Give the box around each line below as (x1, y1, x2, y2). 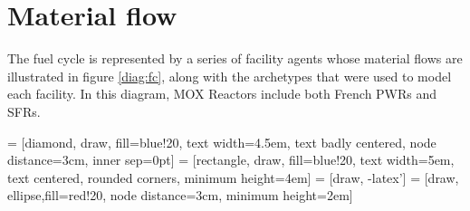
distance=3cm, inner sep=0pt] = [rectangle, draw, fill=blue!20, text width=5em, (7, 150, 455, 169)
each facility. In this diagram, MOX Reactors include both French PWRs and (7, 84, 437, 103)
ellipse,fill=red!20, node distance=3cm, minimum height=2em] (7, 186, 353, 205)
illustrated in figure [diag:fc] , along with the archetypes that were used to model (7, 66, 452, 85)
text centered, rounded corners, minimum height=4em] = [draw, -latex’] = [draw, (7, 168, 459, 187)
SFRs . (7, 101, 41, 120)
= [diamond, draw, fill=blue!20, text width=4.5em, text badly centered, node (7, 132, 436, 151)
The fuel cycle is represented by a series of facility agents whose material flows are (7, 49, 463, 68)
